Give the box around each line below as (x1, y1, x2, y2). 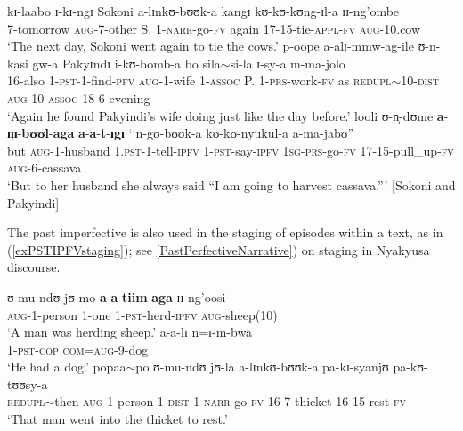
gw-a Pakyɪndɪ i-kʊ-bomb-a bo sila (32, 53, 221, 72)
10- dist (401, 71, 439, 90)
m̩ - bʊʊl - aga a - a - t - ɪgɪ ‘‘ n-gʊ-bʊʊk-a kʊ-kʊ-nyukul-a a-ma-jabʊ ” (7, 124, 354, 142)
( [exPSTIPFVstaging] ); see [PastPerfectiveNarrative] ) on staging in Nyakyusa (7, 240, 430, 259)
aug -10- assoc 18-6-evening (7, 88, 150, 107)
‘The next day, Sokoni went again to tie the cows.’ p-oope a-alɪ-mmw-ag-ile (7, 36, 414, 55)
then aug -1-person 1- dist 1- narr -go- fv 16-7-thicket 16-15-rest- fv (54, 392, 406, 411)
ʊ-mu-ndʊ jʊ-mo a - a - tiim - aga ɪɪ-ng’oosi (7, 287, 226, 306)
